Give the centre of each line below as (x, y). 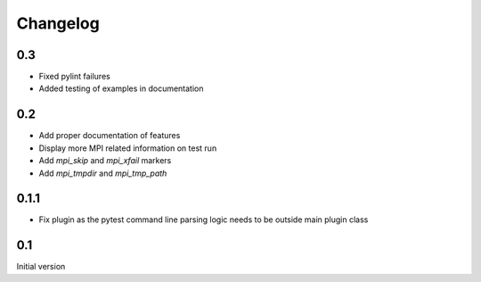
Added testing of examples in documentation (121, 88)
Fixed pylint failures (74, 77)
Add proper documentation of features (110, 136)
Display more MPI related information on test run (128, 148)
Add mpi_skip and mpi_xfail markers (105, 161)
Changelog (58, 23)
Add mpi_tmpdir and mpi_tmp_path (103, 173)
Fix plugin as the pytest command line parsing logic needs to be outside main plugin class (204, 220)
